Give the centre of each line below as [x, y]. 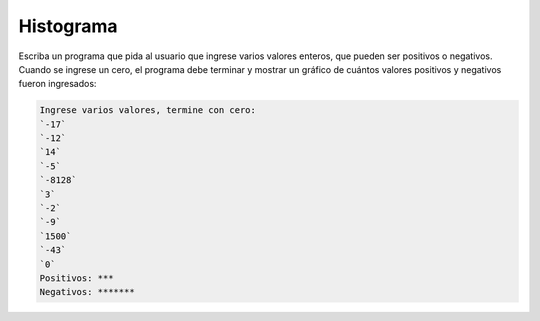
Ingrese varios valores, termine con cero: [148, 110]
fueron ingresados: [57, 84]
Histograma [68, 26]
